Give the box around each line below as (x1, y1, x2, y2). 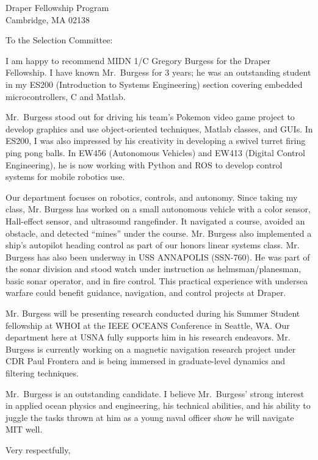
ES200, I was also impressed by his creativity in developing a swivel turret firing (5, 134, 306, 147)
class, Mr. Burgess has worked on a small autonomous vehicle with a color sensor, (5, 203, 311, 215)
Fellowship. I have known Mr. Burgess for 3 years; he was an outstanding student (5, 66, 311, 79)
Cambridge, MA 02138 (5, 13, 90, 26)
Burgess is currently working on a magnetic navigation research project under (5, 342, 296, 355)
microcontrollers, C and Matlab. (5, 90, 126, 102)
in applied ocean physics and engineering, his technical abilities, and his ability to (5, 399, 311, 412)
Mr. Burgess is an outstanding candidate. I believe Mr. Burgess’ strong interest (5, 387, 305, 400)
